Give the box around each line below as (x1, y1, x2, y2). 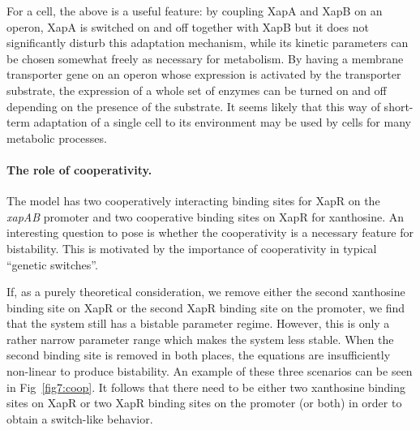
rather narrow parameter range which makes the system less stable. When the (6, 330, 394, 347)
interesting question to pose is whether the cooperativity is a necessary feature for (6, 224, 414, 241)
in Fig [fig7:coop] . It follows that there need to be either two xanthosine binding (6, 378, 406, 395)
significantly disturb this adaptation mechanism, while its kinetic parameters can (6, 34, 409, 51)
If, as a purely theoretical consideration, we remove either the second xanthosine (6, 283, 405, 300)
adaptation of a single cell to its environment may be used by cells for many (33, 114, 411, 131)
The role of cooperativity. (6, 161, 152, 178)
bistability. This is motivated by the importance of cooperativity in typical (6, 239, 377, 256)
